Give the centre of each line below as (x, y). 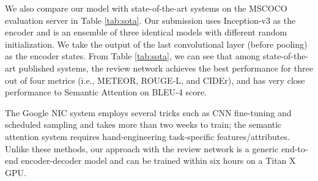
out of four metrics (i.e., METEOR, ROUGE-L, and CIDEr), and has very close (155, 80)
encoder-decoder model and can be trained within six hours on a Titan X (158, 161)
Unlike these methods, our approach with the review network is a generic (142, 148)
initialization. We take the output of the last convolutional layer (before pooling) (156, 44)
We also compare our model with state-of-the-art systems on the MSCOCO (146, 8)
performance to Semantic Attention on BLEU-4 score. (106, 92)
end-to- (294, 148)
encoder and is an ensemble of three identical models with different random (146, 32)
